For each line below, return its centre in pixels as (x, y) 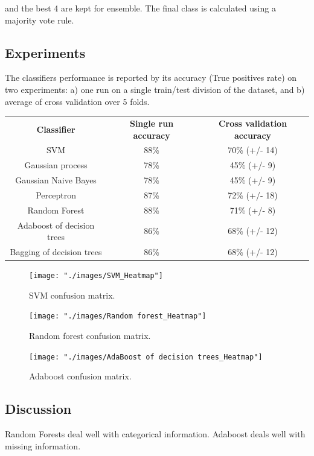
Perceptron (56, 195)
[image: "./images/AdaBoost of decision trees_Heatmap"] (146, 357)
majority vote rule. (40, 20)
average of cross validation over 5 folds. (77, 101)
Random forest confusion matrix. (90, 336)
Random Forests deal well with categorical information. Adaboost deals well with (155, 434)
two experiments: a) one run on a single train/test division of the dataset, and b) (155, 89)
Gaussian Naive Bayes (56, 180)
